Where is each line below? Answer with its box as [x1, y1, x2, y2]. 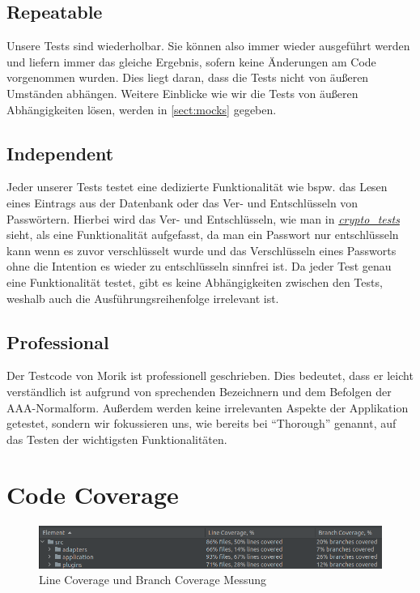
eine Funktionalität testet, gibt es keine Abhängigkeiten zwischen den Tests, [6, 273, 383, 290]
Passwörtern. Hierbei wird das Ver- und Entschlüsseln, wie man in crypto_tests [6, 210, 400, 227]
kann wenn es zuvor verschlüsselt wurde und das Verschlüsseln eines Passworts [6, 241, 397, 258]
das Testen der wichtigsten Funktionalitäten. [6, 430, 227, 447]
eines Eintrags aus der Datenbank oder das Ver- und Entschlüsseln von [6, 194, 358, 211]
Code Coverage [6, 478, 179, 511]
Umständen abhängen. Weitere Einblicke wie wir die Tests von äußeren [6, 84, 358, 101]
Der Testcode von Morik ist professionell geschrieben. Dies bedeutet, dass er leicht [6, 367, 414, 384]
